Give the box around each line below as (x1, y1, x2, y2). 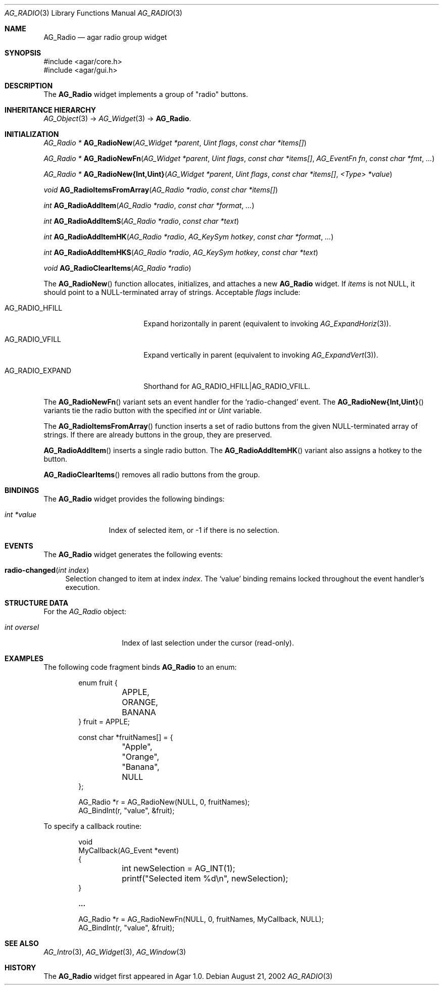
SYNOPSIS (5, 48, 41, 57)
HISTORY (5, 963, 36, 972)
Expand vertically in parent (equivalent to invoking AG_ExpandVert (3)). (143, 351, 378, 359)
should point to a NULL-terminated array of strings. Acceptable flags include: (43, 288, 301, 296)
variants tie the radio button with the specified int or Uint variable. (43, 406, 262, 415)
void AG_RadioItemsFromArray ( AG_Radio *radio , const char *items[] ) (43, 185, 278, 194)
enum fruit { (78, 678, 118, 687)
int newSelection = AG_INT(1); (122, 863, 235, 873)
